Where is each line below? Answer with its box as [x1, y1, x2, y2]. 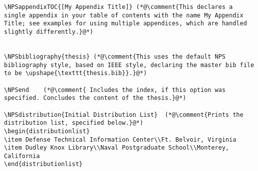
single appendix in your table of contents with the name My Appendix [4, 11, 244, 19]
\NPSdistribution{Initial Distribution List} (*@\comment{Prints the [4, 111, 244, 118]
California [4, 152, 40, 160]
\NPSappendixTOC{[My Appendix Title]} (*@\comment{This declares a [4, 3, 233, 10]
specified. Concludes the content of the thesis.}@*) [4, 94, 187, 102]
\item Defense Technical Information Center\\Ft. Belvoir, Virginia [4, 136, 237, 143]
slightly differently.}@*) [4, 28, 93, 35]
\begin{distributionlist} [4, 127, 90, 135]
